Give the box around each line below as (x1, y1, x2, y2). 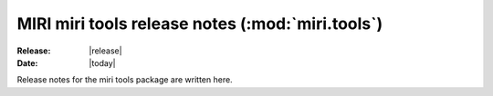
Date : (16, 57, 38, 68)
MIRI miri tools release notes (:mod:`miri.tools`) (16, 14, 383, 34)
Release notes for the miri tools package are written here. (16, 74, 233, 85)
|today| (89, 57, 116, 68)
